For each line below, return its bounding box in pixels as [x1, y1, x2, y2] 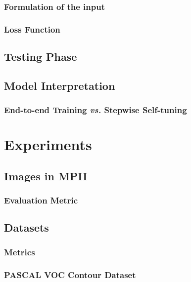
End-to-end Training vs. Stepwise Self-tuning [4, 104, 187, 116]
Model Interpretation [4, 78, 115, 93]
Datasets [4, 220, 49, 235]
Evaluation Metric [4, 194, 78, 206]
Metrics [4, 245, 35, 258]
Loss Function [4, 23, 60, 35]
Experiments [4, 134, 92, 155]
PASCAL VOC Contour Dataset [4, 268, 136, 281]
